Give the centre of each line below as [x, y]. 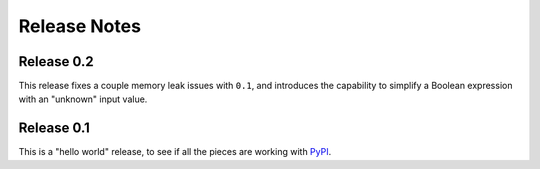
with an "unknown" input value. [83, 99]
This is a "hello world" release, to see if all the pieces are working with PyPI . [175, 152]
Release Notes [80, 26]
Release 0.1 [54, 128]
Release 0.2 [56, 61]
